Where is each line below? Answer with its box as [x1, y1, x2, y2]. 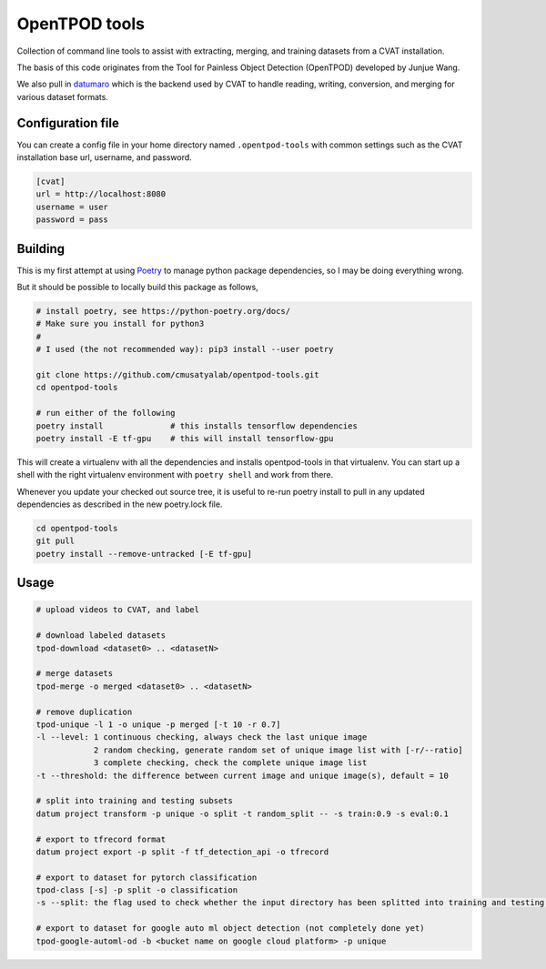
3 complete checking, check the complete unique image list [93, 758, 368, 768]
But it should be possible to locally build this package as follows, [16, 282, 258, 293]
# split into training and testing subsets [35, 796, 234, 806]
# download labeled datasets [35, 631, 167, 641]
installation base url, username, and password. [16, 152, 193, 163]
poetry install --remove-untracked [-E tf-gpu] [35, 549, 252, 559]
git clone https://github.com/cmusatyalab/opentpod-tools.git [35, 369, 319, 379]
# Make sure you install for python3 [35, 318, 205, 329]
